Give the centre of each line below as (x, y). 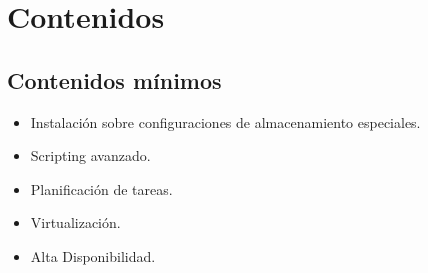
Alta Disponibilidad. (93, 255)
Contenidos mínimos (114, 79)
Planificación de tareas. (101, 188)
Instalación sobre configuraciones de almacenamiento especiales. (225, 121)
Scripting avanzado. (90, 155)
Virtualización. (75, 222)
